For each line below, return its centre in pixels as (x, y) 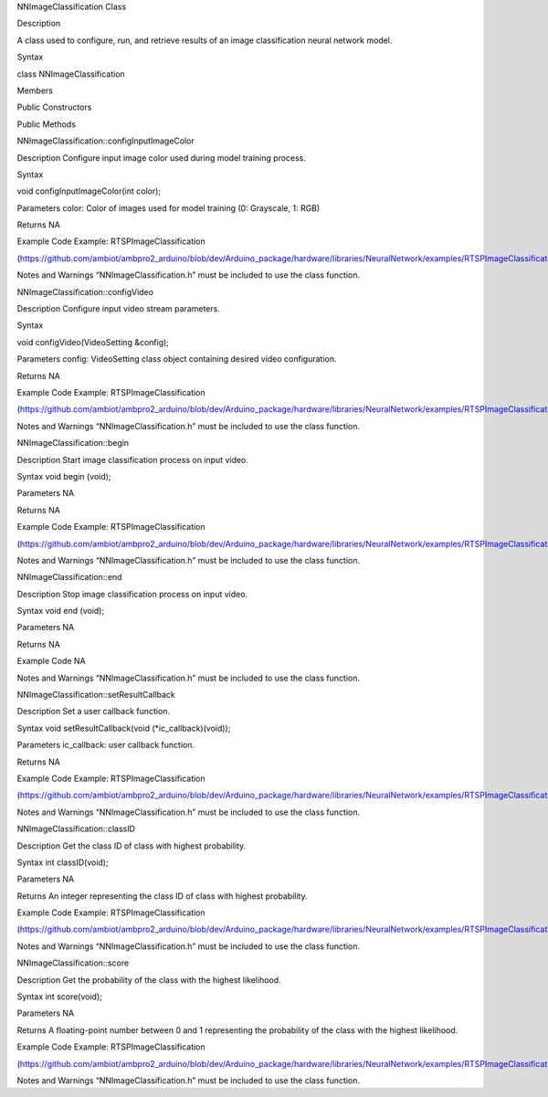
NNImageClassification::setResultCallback (96, 695)
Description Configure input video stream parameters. (119, 309)
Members (35, 90)
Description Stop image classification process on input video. (132, 594)
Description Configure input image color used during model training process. (161, 158)
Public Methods (47, 124)
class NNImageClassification (71, 74)
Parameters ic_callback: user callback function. (106, 745)
